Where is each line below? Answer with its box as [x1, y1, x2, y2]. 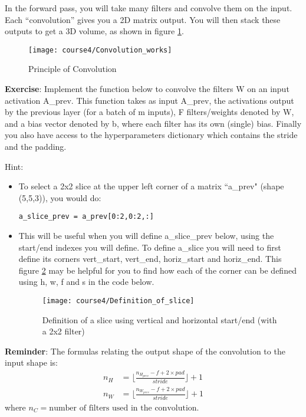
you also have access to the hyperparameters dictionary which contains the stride [5, 129, 298, 141]
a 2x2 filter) [42, 325, 85, 337]
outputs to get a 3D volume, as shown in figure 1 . [5, 25, 184, 37]
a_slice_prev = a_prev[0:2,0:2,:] [18, 212, 154, 221]
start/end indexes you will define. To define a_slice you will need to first [18, 241, 281, 253]
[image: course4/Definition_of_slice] [42, 297, 195, 305]
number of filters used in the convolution [49, 403, 197, 412]
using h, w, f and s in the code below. [18, 275, 154, 288]
